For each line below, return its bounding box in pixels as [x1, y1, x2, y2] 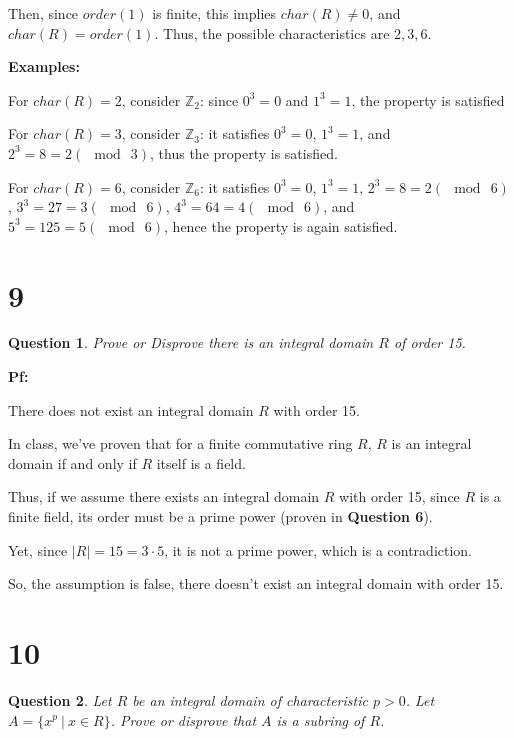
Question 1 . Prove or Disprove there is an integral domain [8, 332, 374, 353]
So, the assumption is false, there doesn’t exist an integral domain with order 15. [8, 573, 504, 594]
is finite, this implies [152, 3, 277, 23]
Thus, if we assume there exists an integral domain [8, 486, 320, 507]
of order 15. [393, 332, 466, 353]
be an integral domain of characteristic [132, 689, 368, 710]
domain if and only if [8, 452, 137, 473]
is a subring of [276, 709, 365, 730]
